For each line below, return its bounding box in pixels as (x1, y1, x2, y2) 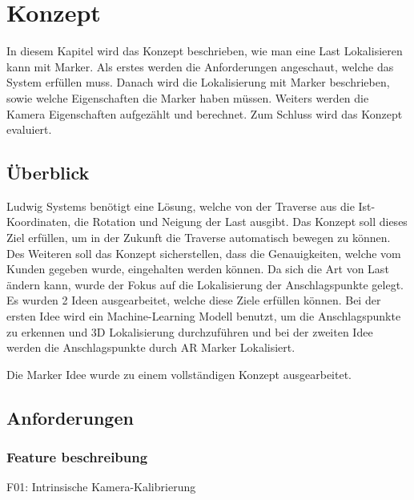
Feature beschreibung (6, 447, 148, 467)
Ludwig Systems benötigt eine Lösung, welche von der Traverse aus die (6, 197, 355, 214)
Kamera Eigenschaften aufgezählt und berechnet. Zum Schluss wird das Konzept (6, 105, 403, 122)
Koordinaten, (6, 213, 71, 230)
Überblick (6, 160, 90, 185)
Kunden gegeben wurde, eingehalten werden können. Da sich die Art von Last (6, 260, 389, 277)
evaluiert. (6, 121, 52, 138)
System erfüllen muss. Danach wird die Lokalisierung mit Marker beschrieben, (6, 74, 390, 91)
